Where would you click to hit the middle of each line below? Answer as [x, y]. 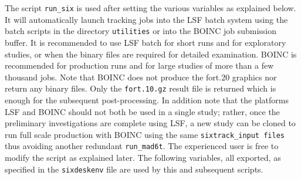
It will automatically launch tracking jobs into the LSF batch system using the [146, 19]
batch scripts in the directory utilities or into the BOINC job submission [141, 31]
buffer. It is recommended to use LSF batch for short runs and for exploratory [146, 42]
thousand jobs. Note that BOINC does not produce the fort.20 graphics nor [141, 77]
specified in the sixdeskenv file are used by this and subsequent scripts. [134, 169]
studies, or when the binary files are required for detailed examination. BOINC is [151, 54]
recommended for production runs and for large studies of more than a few [139, 65]
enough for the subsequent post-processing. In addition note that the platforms [147, 99]
